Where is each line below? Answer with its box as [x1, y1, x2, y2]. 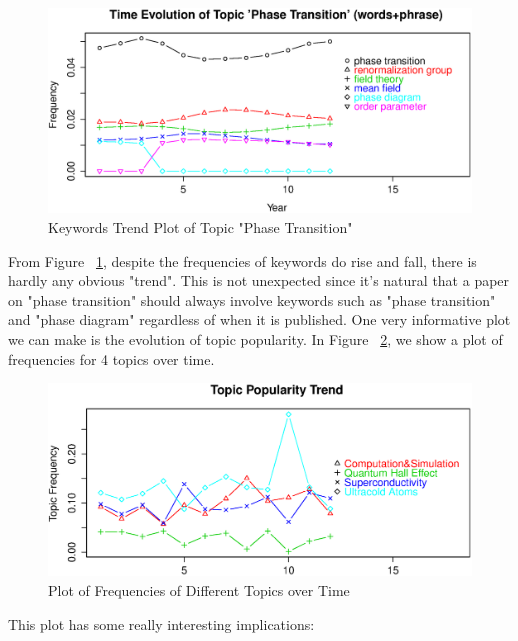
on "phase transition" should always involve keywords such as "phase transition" [8, 289, 496, 310]
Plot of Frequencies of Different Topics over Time [48, 580, 350, 601]
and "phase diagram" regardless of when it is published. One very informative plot [8, 309, 511, 330]
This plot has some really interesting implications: [8, 613, 315, 634]
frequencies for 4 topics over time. [8, 348, 215, 369]
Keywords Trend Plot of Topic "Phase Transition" [48, 216, 353, 237]
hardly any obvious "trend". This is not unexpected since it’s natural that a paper [8, 270, 510, 291]
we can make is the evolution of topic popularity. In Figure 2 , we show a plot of [8, 328, 503, 349]
